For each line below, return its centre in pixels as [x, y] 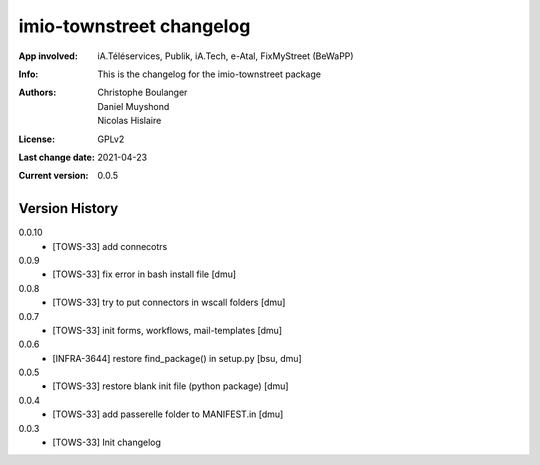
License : [36, 139]
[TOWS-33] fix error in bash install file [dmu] [144, 274]
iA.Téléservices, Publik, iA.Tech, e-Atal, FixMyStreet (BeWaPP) [225, 56]
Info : [28, 74]
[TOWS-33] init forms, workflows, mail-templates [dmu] [167, 330]
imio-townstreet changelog [134, 26]
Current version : [53, 176]
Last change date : [56, 157]
